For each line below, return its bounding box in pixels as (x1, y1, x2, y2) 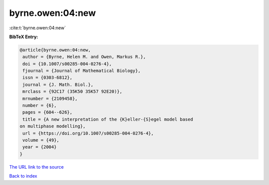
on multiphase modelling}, (19, 123, 86, 129)
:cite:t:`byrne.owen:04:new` (9, 25, 66, 31)
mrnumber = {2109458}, (22, 96, 78, 101)
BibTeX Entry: (9, 34, 38, 40)
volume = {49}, (22, 137, 60, 143)
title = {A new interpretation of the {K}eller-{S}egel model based (22, 117, 193, 122)
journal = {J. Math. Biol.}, (22, 82, 94, 87)
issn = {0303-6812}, (22, 75, 73, 80)
